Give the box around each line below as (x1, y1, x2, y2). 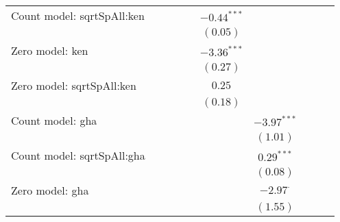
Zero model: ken (11, 42, 88, 58)
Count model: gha (11, 112, 97, 128)
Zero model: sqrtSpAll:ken (11, 77, 136, 93)
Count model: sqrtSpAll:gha (11, 147, 145, 163)
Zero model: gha (11, 182, 89, 198)
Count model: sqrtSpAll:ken (11, 8, 145, 23)
